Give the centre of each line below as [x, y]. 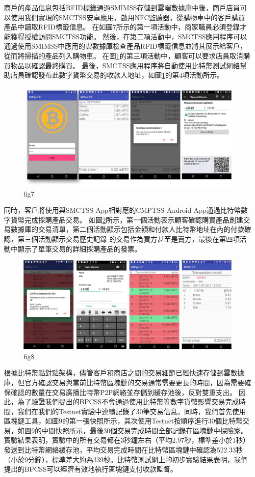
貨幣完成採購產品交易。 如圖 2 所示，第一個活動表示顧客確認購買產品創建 [127, 219]
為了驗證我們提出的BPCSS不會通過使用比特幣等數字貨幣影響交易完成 [128, 402]
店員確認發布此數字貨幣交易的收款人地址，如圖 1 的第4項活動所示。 [117, 75]
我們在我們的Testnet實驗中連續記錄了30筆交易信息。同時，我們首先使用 [132, 411]
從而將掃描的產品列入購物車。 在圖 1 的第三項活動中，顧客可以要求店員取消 [124, 55]
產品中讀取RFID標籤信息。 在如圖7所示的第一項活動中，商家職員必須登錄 [122, 27]
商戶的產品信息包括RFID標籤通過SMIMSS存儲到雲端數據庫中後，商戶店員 [122, 7]
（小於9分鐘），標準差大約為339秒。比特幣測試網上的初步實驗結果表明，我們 [126, 459]
